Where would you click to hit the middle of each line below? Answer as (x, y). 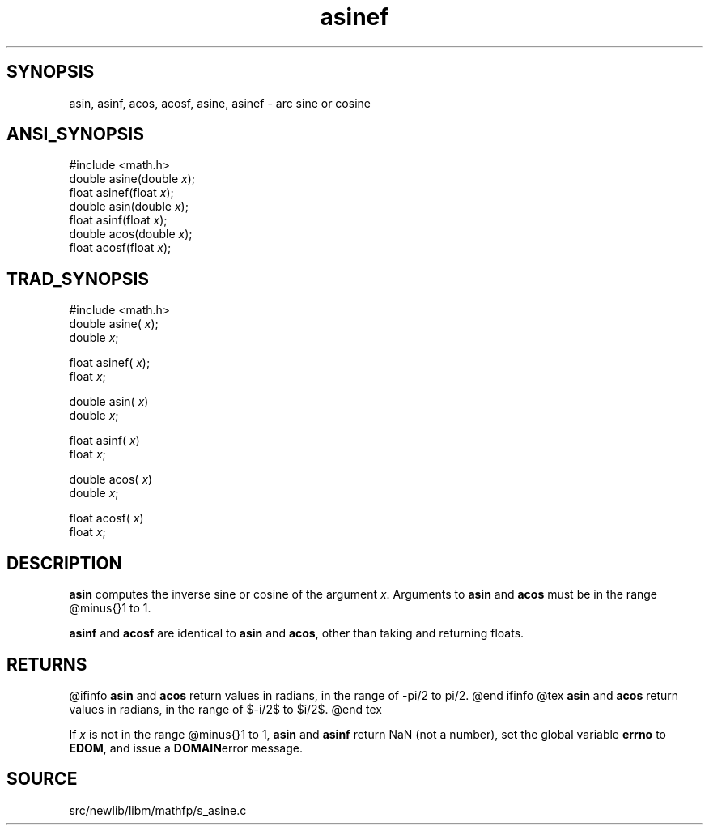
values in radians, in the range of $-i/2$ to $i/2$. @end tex (225, 709)
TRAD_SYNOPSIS (78, 279)
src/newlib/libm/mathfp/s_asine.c (158, 810)
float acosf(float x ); (120, 248)
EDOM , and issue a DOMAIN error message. (186, 748)
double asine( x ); (114, 324)
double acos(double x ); (131, 234)
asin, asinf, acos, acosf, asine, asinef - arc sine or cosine (220, 103)
